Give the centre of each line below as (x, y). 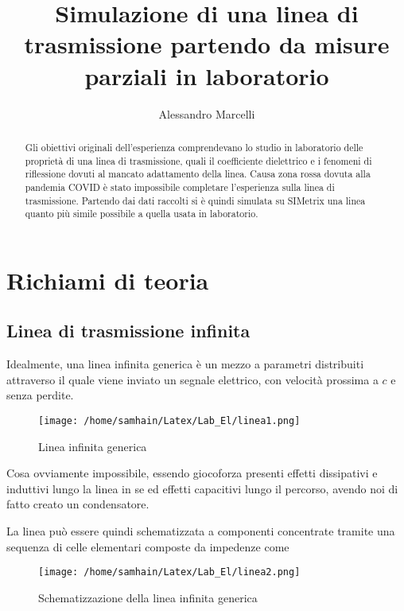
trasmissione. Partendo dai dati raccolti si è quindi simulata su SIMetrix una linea (195, 200)
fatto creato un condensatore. (78, 504)
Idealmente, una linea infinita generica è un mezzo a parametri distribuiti (185, 364)
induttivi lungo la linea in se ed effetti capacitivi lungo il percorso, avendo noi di (202, 488)
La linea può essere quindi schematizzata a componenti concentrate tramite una (201, 531)
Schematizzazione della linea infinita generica (148, 597)
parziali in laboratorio (207, 75)
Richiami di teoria (108, 280)
